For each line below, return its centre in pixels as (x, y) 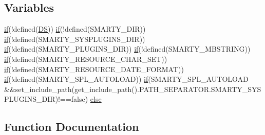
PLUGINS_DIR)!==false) (46, 99)
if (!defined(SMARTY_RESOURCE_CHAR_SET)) (86, 59)
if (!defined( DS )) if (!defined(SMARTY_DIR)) (75, 29)
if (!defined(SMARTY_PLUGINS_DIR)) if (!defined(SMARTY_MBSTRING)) (127, 49)
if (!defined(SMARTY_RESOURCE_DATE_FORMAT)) (94, 69)
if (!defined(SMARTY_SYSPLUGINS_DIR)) (75, 39)
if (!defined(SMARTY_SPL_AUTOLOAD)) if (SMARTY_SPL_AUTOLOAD (126, 79)
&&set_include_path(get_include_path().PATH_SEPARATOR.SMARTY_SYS (133, 89)
